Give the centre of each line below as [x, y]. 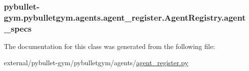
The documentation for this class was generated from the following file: [109, 46]
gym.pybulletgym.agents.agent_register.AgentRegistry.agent [125, 17]
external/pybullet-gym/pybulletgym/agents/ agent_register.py [96, 62]
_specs [18, 28]
